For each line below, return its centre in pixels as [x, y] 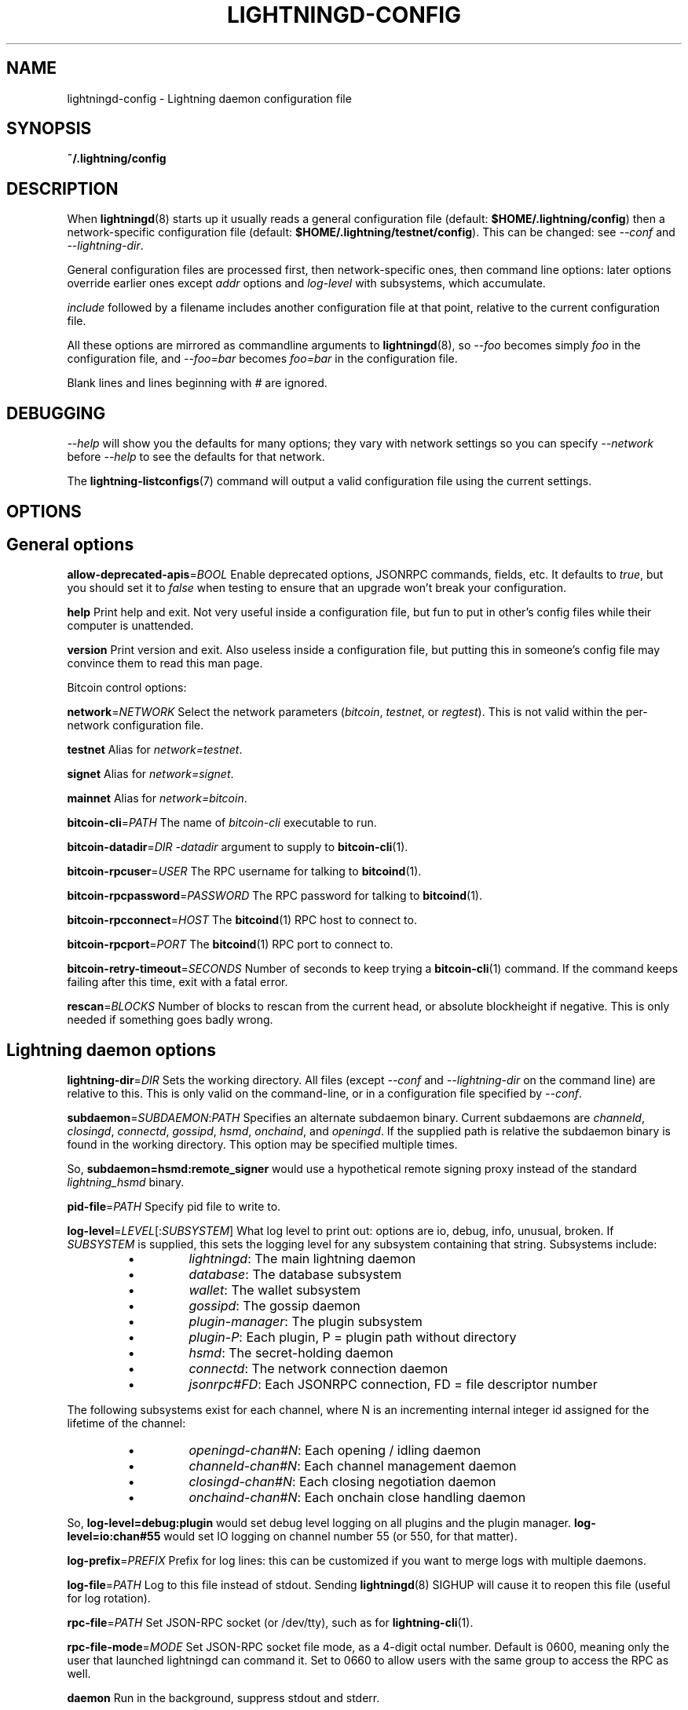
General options [70, 544]
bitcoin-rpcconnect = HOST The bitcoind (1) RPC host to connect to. [242, 920]
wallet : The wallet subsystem [274, 1290]
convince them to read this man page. [165, 663]
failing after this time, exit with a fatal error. [177, 982]
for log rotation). [109, 1599]
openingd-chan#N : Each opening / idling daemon [335, 1451]
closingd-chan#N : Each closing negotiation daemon [342, 1482]
